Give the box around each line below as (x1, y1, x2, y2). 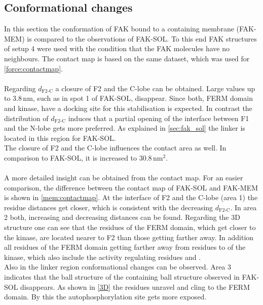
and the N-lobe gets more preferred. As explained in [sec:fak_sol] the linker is (4, 123, 245, 133)
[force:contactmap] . (4, 63, 63, 73)
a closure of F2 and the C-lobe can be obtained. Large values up (55, 83, 255, 93)
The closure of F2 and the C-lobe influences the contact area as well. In (4, 142, 227, 153)
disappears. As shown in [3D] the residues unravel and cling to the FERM (20, 281, 250, 292)
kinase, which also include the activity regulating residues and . (4, 251, 201, 262)
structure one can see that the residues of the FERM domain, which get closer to (4, 222, 256, 233)
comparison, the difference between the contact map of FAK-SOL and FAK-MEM (4, 182, 258, 193)
